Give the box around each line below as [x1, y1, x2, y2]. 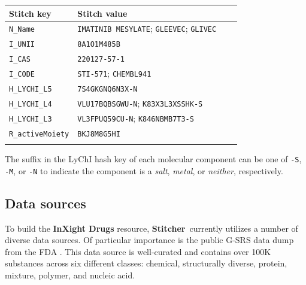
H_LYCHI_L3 [9, 114, 52, 123]
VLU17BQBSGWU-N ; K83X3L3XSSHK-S [77, 96, 203, 109]
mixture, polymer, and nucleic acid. [5, 268, 135, 281]
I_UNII [9, 40, 35, 49]
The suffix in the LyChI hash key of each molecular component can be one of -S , [5, 153, 302, 165]
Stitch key [9, 7, 51, 19]
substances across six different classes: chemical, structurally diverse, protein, [5, 257, 287, 269]
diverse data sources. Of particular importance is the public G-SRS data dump [5, 234, 294, 246]
